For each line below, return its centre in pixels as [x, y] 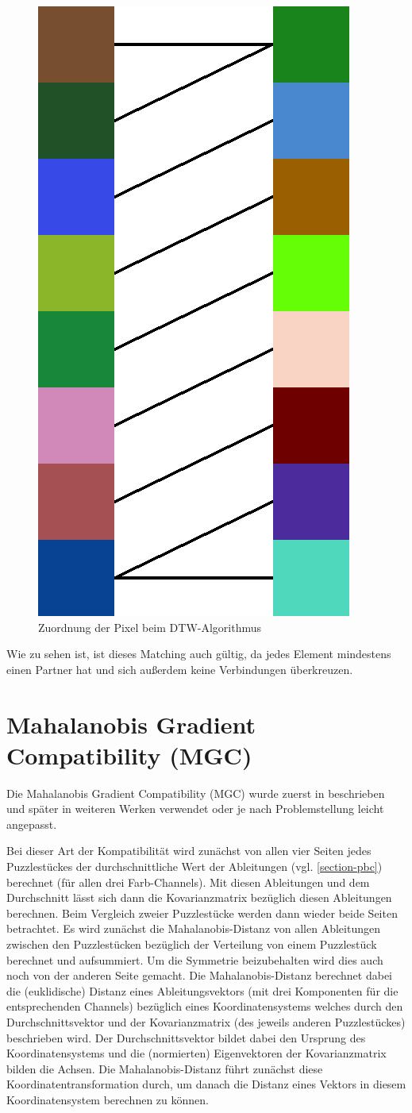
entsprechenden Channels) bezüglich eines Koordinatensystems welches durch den [205, 1006]
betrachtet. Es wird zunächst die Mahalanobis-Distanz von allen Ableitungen [193, 928]
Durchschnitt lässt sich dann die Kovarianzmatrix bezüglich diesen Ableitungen [199, 897]
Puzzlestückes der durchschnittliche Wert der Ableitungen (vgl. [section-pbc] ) [194, 867]
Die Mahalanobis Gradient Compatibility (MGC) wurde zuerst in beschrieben [196, 793]
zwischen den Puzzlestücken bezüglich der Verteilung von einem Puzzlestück [192, 944]
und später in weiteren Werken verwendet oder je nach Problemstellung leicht [195, 809]
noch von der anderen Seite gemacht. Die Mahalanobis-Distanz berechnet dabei [199, 975]
